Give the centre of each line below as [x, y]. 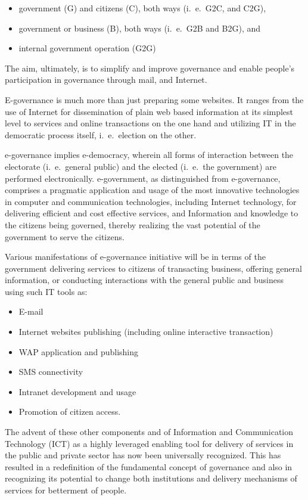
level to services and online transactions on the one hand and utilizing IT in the [150, 123]
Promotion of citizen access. [70, 412]
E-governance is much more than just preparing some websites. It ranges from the [154, 99]
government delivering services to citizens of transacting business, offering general [153, 268]
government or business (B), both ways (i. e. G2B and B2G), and [140, 28]
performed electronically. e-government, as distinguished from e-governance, [143, 178]
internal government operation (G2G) [87, 48]
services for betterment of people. [66, 490]
